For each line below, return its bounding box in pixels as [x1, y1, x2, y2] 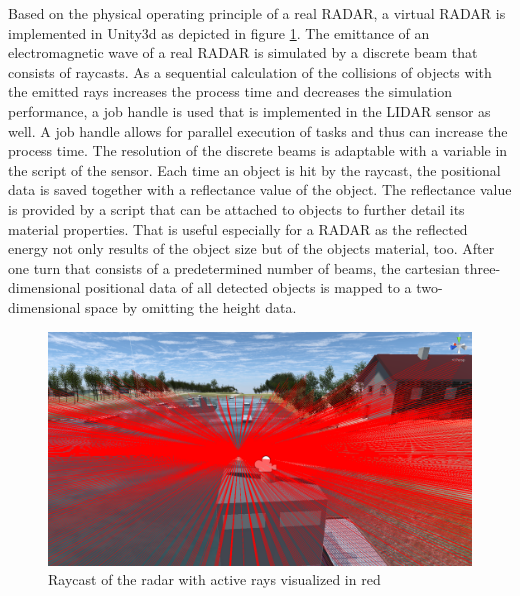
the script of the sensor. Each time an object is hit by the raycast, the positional [8, 159, 501, 180]
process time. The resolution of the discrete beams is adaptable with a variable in [8, 140, 508, 161]
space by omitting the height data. [85, 296, 297, 317]
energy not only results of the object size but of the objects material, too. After [8, 238, 495, 259]
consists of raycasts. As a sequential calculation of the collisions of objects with [8, 61, 492, 82]
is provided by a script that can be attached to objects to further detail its [8, 198, 465, 219]
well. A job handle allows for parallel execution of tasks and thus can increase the [8, 120, 508, 141]
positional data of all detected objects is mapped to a [85, 277, 412, 298]
